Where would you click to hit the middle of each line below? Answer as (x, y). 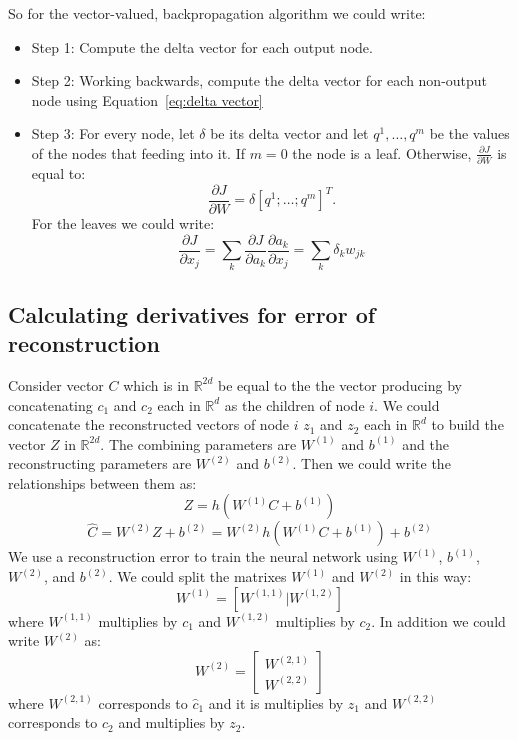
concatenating (50, 404)
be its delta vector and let (289, 133)
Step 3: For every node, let (113, 133)
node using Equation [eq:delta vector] (147, 99)
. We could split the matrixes (197, 576)
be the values (469, 133)
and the (425, 443)
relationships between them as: (102, 482)
